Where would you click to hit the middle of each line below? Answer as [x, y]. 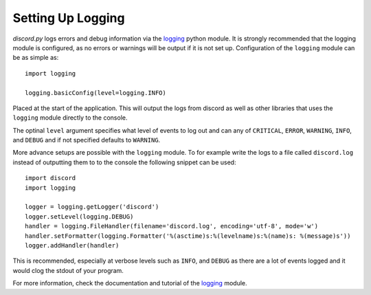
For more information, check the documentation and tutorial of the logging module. [130, 283]
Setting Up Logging [69, 18]
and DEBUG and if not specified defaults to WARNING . [87, 140]
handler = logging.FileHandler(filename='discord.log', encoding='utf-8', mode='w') [172, 226]
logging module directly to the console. [70, 118]
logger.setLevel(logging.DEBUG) [79, 216]
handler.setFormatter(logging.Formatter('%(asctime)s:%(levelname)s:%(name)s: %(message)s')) [188, 236]
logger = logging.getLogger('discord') [92, 207]
